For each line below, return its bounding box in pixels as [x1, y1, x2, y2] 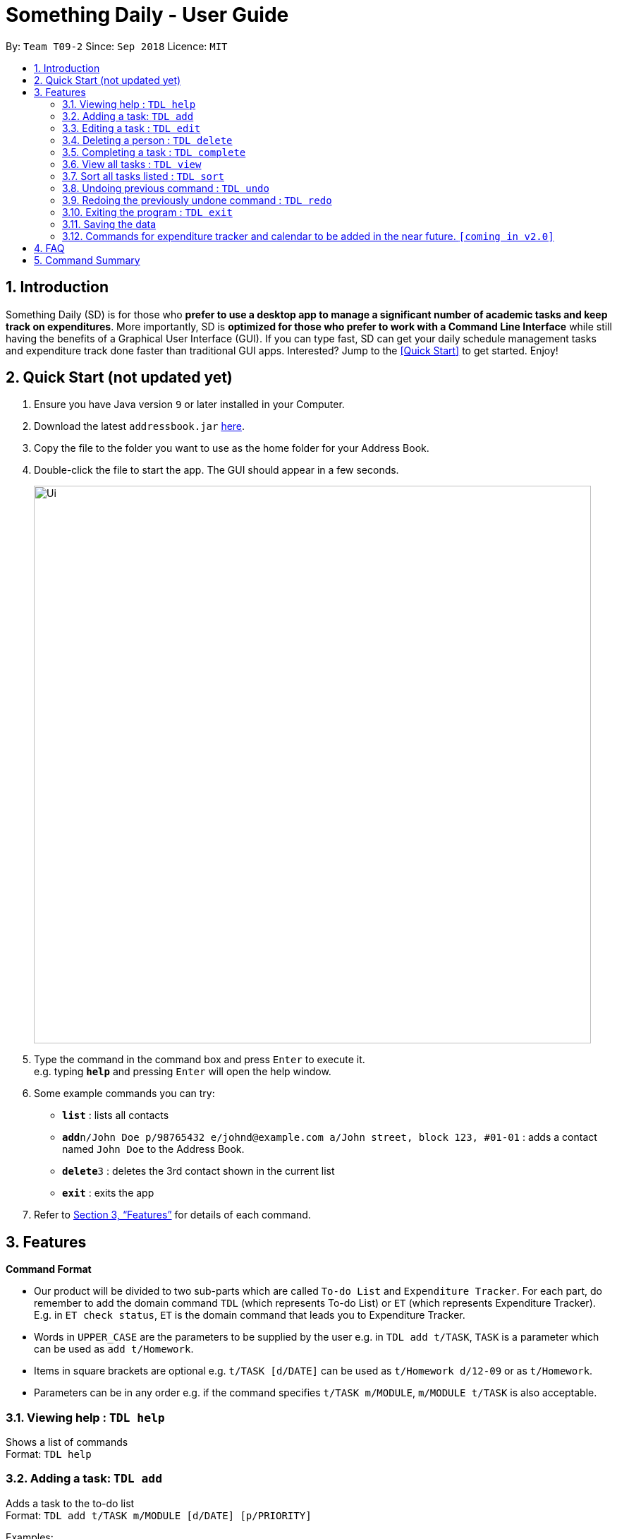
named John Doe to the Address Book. [62, 1143, 245, 1156]
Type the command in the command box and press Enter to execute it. [34, 1053, 365, 1066]
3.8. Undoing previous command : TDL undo [62, 181, 269, 194]
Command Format [6, 1263, 92, 1276]
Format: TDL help [6, 1448, 92, 1461]
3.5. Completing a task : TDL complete [62, 145, 246, 158]
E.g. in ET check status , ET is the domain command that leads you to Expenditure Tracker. [34, 1309, 465, 1322]
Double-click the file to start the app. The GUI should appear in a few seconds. [34, 464, 399, 477]
